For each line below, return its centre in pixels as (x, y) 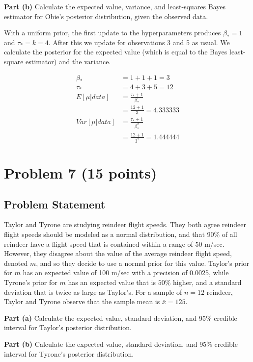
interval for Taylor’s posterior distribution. (68, 327)
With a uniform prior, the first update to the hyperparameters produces (112, 33)
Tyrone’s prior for (31, 282)
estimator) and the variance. (68, 61)
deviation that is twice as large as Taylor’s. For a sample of (93, 292)
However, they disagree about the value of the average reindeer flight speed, (118, 253)
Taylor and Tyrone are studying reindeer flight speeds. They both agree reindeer (125, 224)
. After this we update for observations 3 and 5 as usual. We (139, 42)
